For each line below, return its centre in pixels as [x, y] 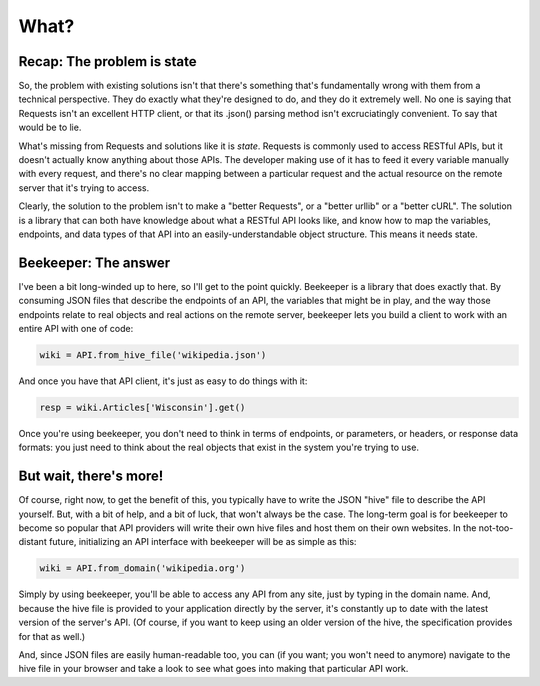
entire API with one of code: [76, 329]
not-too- [496, 528]
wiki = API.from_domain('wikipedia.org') [142, 568]
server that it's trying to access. [84, 187]
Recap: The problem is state [107, 61]
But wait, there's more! [91, 476]
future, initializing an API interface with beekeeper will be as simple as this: [202, 542]
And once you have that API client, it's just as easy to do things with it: [163, 381]
